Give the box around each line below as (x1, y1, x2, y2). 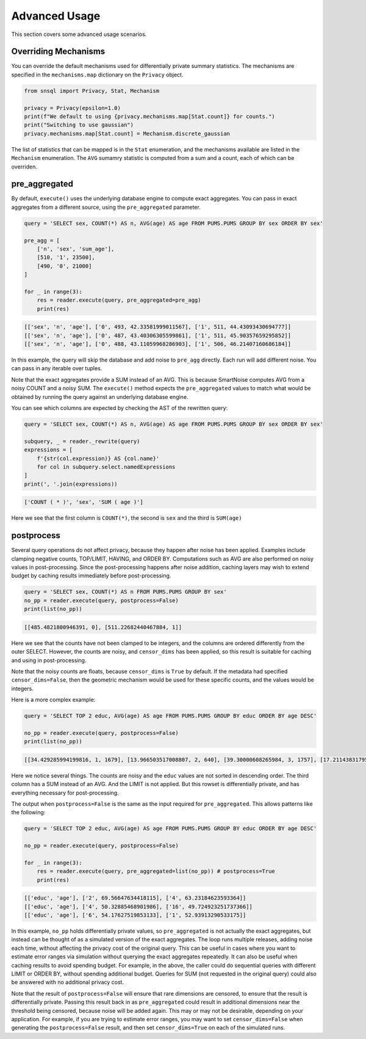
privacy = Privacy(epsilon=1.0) (24, 104, 121, 111)
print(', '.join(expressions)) (24, 480, 118, 487)
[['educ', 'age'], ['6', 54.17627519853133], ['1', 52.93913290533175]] (24, 912, 246, 919)
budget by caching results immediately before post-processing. (11, 572, 171, 580)
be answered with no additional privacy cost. (11, 979, 124, 986)
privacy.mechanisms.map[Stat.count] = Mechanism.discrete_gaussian (24, 130, 231, 137)
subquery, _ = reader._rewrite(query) (24, 437, 140, 445)
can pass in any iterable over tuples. (11, 365, 102, 372)
